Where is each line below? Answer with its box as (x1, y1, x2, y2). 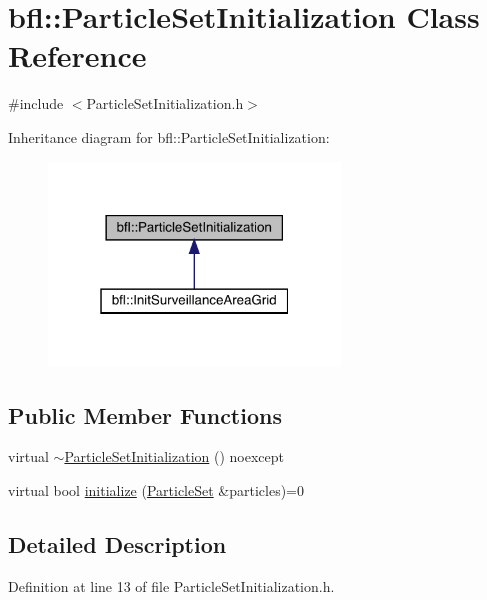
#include (8, 93, 64, 114)
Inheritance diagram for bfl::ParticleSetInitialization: (8, 126, 330, 147)
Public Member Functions (8, 399, 282, 430)
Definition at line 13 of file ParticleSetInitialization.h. (8, 575, 335, 596)
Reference (8, 35, 147, 76)
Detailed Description (8, 529, 227, 559)
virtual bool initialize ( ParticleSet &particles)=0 (8, 480, 305, 501)
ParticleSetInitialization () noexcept (64, 446, 284, 467)
